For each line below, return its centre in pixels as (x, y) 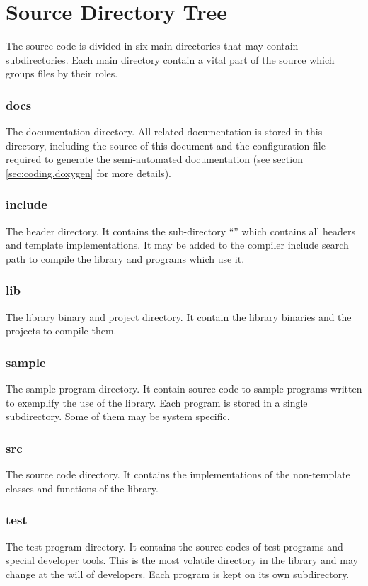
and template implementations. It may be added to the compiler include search (177, 245)
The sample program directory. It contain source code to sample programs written (184, 389)
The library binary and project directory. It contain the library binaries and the (179, 316)
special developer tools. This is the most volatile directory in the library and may (182, 560)
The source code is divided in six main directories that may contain (152, 46)
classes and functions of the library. (82, 488)
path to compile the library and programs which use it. (125, 258)
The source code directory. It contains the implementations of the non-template (178, 474)
